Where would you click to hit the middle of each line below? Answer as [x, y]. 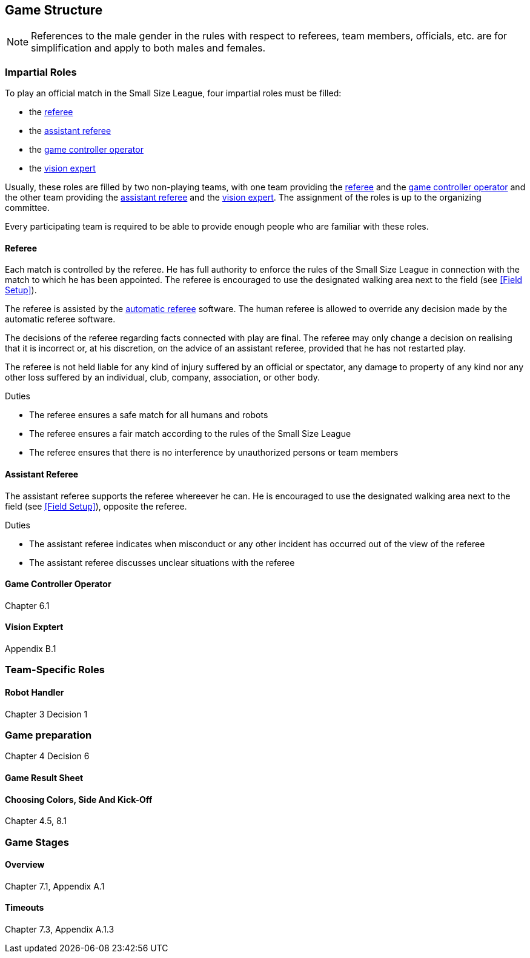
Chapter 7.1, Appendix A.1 [55, 886]
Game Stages [37, 842]
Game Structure [54, 10]
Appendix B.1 [31, 649]
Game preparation [48, 735]
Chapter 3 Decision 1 [46, 714]
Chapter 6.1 [27, 605]
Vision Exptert [34, 627]
